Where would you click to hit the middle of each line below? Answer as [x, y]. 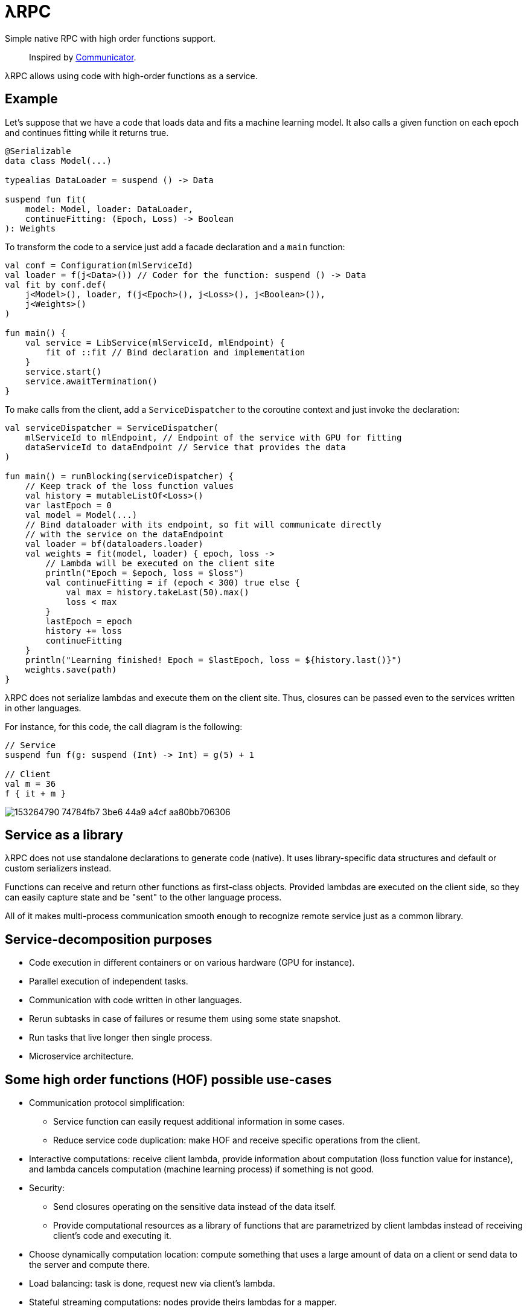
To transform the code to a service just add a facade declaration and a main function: [175, 247]
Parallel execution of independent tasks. [109, 981]
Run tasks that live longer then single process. [121, 1038]
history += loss [84, 631]
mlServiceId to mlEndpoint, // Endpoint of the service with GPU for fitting [213, 437]
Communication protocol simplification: [107, 1103]
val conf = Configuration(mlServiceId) [99, 265]
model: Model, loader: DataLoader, [109, 209]
